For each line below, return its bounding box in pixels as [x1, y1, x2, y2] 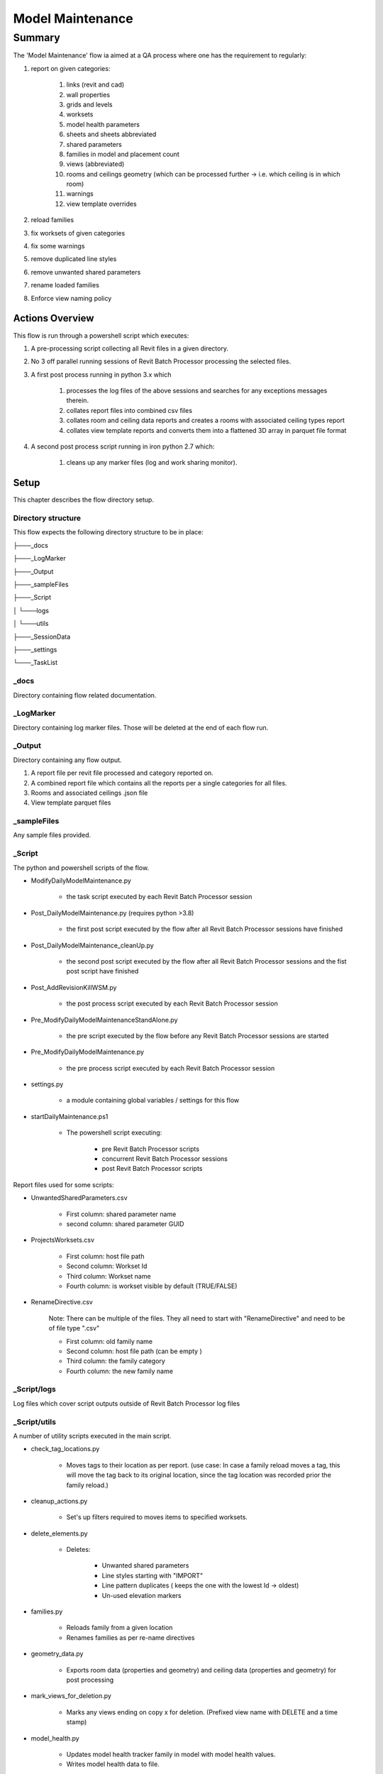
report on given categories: [30, 64, 111, 72]
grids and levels [66, 100, 113, 109]
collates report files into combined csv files [66, 406, 193, 414]
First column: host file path [66, 1252, 145, 1260]
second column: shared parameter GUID [66, 1220, 184, 1228]
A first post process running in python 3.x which [30, 370, 172, 379]
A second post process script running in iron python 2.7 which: [30, 442, 215, 451]
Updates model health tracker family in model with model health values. [66, 1750, 276, 1758]
